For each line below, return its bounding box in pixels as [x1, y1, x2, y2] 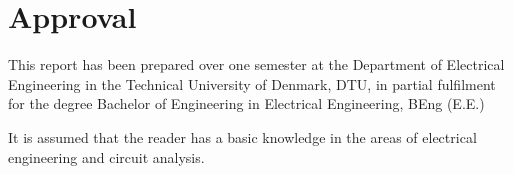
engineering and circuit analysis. [8, 146, 205, 167]
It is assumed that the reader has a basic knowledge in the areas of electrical [8, 126, 477, 147]
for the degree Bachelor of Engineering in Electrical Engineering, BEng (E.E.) [8, 93, 485, 114]
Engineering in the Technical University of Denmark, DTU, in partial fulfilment [8, 73, 496, 94]
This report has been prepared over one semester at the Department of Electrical [8, 54, 505, 75]
